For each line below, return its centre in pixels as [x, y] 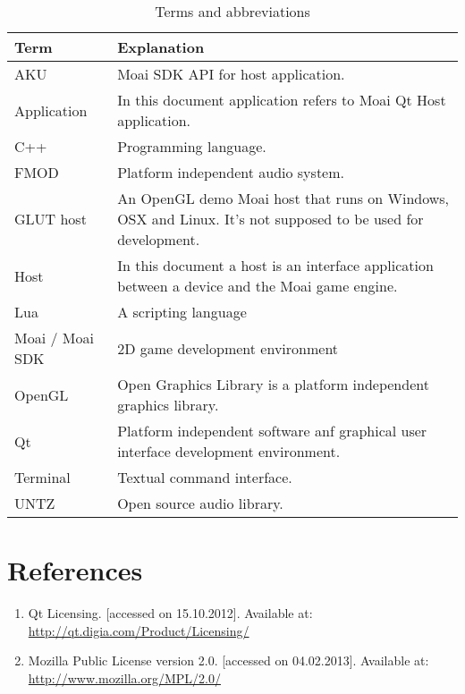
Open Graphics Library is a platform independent [273, 384]
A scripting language [182, 312]
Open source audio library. [200, 503]
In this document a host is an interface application [275, 265]
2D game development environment [228, 348]
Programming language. [192, 146]
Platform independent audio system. [231, 172]
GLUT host [51, 219]
